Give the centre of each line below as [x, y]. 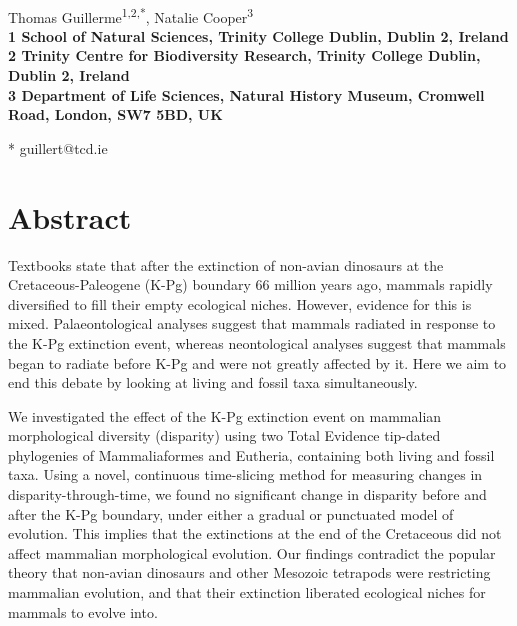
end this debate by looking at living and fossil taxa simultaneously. [213, 382]
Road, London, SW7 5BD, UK [115, 114]
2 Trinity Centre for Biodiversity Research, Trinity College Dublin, [244, 55]
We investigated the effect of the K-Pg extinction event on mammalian [225, 415]
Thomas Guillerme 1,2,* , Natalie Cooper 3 [131, 15]
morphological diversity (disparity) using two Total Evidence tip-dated [224, 435]
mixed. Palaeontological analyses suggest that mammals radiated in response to [252, 323]
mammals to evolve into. [83, 611]
